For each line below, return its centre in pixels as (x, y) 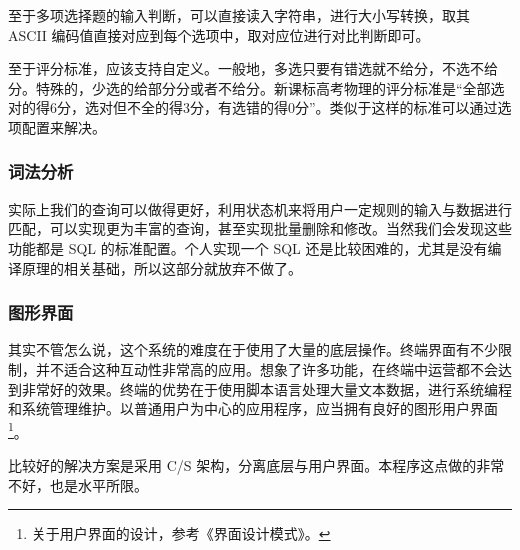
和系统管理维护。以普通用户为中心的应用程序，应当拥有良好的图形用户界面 (253, 408)
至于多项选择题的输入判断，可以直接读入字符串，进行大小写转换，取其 (239, 15)
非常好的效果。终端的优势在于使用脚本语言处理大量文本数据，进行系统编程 (266, 388)
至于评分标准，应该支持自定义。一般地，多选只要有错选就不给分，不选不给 (253, 68)
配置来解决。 (63, 126)
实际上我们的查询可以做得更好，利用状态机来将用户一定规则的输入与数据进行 (260, 208)
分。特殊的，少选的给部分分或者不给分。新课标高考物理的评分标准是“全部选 (256, 87)
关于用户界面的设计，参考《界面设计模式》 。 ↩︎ (181, 533)
